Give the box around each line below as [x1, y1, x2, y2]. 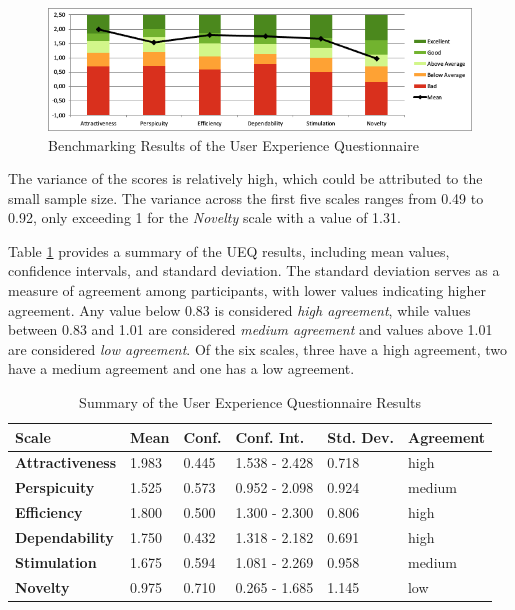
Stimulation [15, 551, 97, 572]
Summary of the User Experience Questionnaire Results [79, 392, 422, 413]
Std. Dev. [327, 426, 394, 447]
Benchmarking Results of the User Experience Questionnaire [48, 134, 419, 155]
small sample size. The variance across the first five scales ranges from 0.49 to [8, 187, 484, 208]
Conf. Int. [235, 426, 305, 447]
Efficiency [15, 502, 83, 523]
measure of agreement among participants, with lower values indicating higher [8, 280, 486, 301]
